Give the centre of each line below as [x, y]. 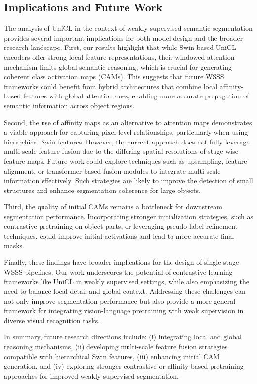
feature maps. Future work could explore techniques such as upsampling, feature [126, 161]
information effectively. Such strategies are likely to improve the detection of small [128, 180]
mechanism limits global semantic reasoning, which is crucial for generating [118, 67]
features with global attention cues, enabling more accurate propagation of [136, 96]
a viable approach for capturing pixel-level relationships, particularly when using [126, 132]
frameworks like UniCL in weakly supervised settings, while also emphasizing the [127, 281]
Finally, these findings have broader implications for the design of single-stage [122, 262]
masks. [14, 245]
